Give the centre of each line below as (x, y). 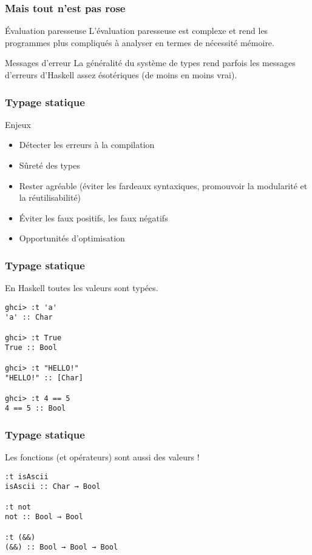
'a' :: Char (29, 318)
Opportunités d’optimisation (72, 238)
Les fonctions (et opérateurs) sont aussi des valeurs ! (102, 457)
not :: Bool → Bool (44, 517)
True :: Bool (31, 348)
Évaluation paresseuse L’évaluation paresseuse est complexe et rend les (137, 31)
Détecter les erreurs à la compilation (87, 145)
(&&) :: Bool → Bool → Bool (62, 547)
